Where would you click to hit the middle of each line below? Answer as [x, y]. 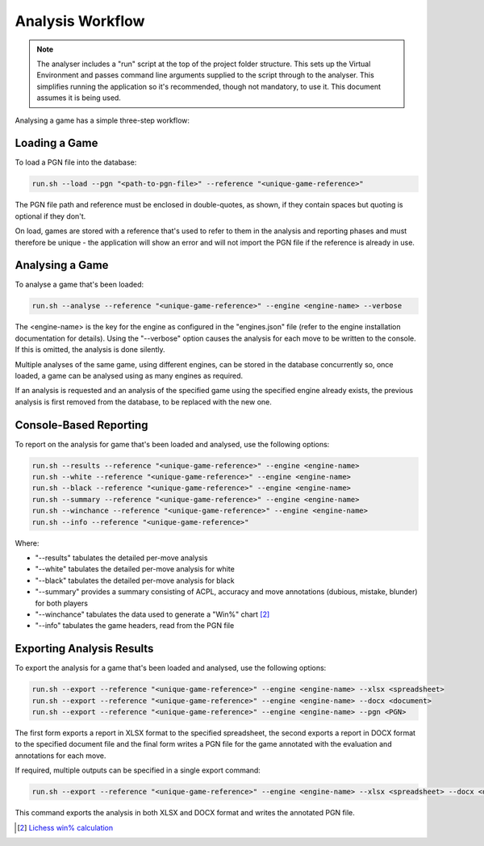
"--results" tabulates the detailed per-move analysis [121, 558]
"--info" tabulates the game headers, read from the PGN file [135, 626]
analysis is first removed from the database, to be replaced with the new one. [143, 402]
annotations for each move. [60, 756]
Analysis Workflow [80, 21]
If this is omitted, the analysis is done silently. [90, 350]
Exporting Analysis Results [84, 649]
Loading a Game [56, 143]
